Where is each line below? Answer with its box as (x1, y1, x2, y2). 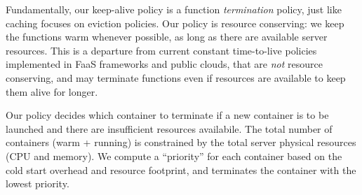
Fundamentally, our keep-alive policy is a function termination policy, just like (6, 2, 342, 16)
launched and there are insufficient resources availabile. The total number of (6, 121, 333, 136)
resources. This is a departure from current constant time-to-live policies (6, 43, 317, 57)
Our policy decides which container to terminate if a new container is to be (6, 108, 329, 122)
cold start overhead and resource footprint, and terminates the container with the (6, 162, 356, 177)
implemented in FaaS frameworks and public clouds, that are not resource (6, 57, 323, 71)
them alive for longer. (6, 84, 98, 99)
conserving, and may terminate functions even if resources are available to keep (6, 70, 346, 85)
